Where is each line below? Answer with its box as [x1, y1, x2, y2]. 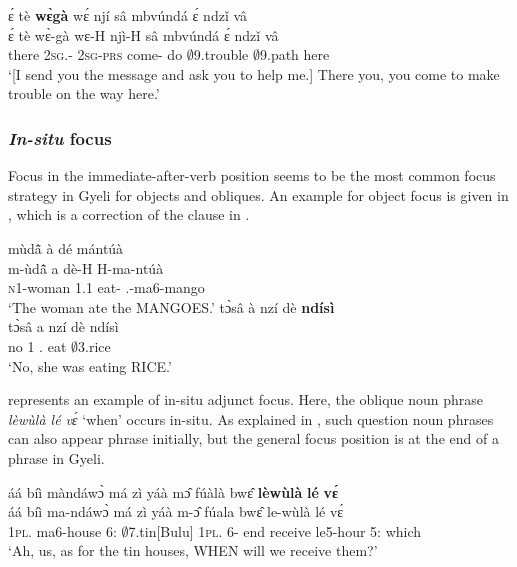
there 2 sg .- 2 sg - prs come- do [8, 44, 183, 65]
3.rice [78, 335, 111, 356]
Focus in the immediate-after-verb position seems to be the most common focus [8, 165, 496, 186]
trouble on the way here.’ [8, 83, 160, 104]
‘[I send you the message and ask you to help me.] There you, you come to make [8, 63, 500, 84]
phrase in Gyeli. [8, 447, 105, 468]
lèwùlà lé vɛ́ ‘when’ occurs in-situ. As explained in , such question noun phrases [8, 408, 494, 429]
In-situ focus [8, 125, 112, 150]
